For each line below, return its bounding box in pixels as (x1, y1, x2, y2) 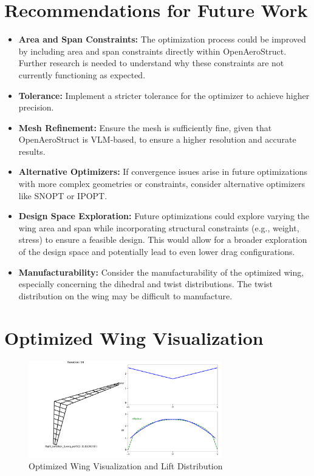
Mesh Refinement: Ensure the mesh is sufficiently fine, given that (18, 121, 272, 134)
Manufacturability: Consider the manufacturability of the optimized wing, (18, 265, 304, 278)
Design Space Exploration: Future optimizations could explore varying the (18, 209, 309, 222)
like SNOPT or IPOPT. (18, 189, 108, 202)
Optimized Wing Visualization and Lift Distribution (29, 460, 223, 472)
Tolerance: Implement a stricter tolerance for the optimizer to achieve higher (18, 89, 310, 101)
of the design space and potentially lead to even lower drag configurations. (18, 245, 295, 258)
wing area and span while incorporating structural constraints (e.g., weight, (18, 221, 299, 234)
